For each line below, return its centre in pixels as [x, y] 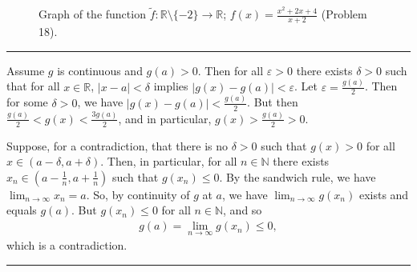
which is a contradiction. [67, 245]
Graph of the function [92, 14]
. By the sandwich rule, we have [298, 176]
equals [22, 210]
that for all [33, 86]
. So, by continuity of [138, 194]
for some [27, 102]
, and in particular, [165, 118]
